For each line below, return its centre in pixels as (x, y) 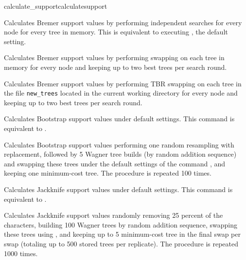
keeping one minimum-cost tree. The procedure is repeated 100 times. (108, 173)
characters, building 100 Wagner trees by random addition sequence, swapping (121, 224)
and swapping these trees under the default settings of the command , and (115, 163)
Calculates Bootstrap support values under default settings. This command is (119, 119)
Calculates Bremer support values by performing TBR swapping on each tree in (123, 83)
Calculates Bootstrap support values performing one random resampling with (119, 144)
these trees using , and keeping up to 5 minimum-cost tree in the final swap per (122, 234)
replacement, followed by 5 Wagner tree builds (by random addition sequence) (120, 154)
